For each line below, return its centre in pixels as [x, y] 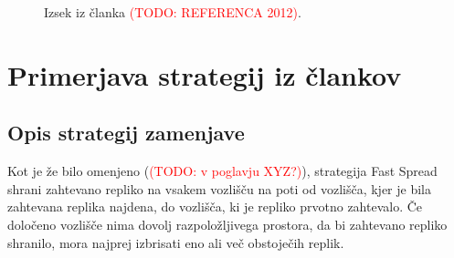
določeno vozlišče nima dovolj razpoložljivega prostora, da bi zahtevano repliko [227, 224]
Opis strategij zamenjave [126, 133]
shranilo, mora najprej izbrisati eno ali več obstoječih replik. [176, 242]
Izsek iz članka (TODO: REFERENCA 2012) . [173, 12]
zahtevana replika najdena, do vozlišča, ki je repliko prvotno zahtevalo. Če [215, 206]
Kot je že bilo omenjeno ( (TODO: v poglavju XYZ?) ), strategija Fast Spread [222, 171]
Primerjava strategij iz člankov [205, 74]
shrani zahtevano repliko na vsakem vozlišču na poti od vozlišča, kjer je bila [219, 188]
